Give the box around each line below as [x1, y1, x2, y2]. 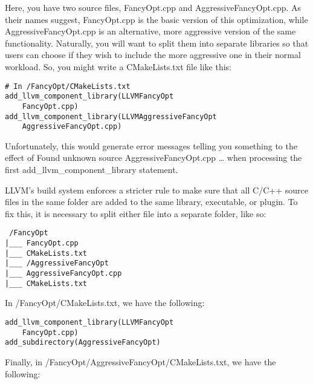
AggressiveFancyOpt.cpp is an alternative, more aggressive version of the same [5, 25, 296, 37]
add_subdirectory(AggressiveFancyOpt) [5, 338, 161, 347]
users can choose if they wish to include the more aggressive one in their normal [5, 48, 301, 61]
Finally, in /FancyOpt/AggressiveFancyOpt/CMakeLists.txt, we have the [5, 355, 276, 368]
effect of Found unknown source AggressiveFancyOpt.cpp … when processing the [5, 151, 302, 164]
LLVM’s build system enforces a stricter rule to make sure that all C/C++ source [5, 183, 308, 196]
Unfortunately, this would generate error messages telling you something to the [5, 139, 297, 152]
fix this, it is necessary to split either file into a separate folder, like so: [5, 207, 266, 220]
